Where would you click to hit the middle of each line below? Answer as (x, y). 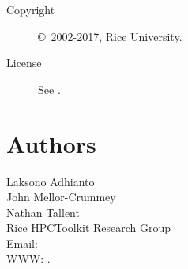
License (24, 63)
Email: (22, 243)
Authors (51, 143)
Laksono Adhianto (51, 181)
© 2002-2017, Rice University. (110, 36)
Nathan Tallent (43, 212)
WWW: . (28, 258)
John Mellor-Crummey (61, 197)
